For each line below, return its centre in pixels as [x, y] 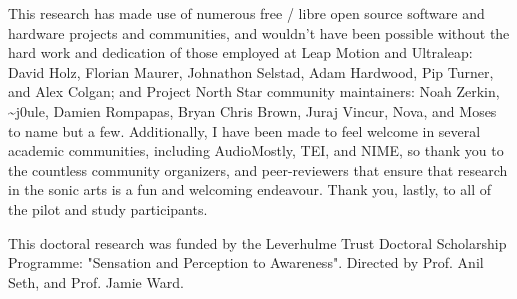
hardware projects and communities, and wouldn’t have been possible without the [259, 32]
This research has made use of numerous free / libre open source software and [246, 13]
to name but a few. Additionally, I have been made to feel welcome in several [244, 130]
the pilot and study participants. [108, 208]
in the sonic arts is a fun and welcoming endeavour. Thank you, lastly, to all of [250, 189]
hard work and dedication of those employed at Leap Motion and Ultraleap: [240, 52]
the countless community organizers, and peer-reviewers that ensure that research [258, 169]
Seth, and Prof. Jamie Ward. [96, 281]
